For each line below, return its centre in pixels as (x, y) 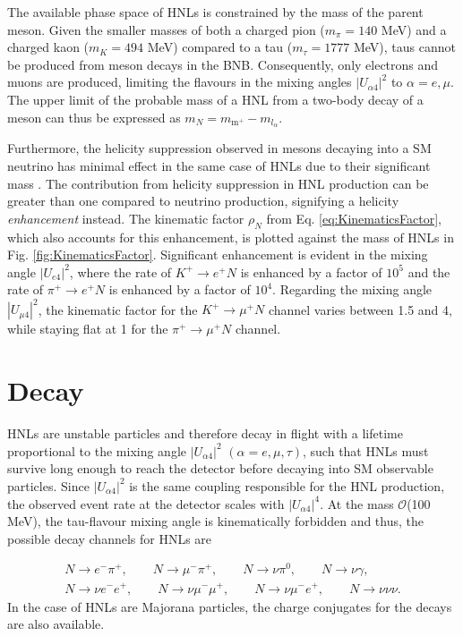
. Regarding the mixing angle (352, 289)
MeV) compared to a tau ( (220, 47)
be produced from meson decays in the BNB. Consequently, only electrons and (223, 64)
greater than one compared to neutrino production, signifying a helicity (203, 201)
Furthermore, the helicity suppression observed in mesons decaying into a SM (219, 148)
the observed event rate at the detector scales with (146, 503)
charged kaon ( (48, 47)
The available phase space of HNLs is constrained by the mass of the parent (215, 12)
